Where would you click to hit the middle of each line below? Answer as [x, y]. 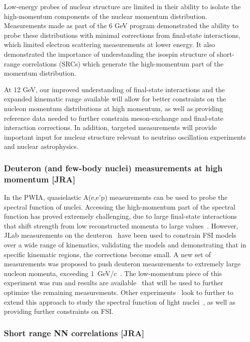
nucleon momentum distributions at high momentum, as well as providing [114, 108]
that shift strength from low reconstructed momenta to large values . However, [121, 225]
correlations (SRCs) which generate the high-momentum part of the [123, 63]
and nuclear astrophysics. [41, 146]
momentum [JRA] [40, 179]
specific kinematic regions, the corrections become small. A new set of [108, 254]
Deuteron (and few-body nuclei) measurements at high [113, 168]
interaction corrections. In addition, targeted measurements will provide [110, 127]
